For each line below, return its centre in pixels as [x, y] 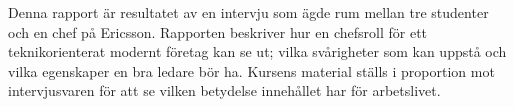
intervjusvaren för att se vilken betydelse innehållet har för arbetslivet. [224, 90]
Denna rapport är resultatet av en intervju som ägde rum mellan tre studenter [248, 12]
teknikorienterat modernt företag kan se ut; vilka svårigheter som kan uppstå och [257, 51]
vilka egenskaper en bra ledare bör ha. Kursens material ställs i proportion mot [251, 70]
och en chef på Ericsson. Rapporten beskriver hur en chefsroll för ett [218, 31]
